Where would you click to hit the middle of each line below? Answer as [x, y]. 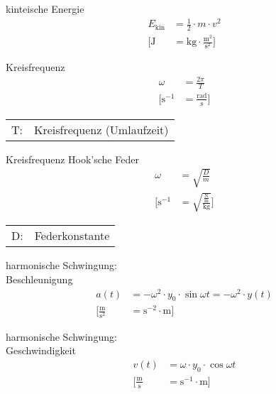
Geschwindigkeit [41, 350]
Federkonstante [72, 236]
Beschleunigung [39, 279]
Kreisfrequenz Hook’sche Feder [72, 159]
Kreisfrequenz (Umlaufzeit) [101, 129]
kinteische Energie [45, 9]
